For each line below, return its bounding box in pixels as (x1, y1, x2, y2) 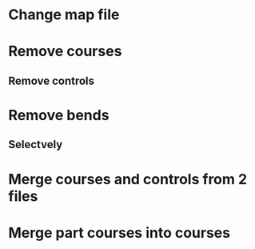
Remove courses (8, 42, 122, 61)
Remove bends (8, 106, 110, 124)
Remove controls (8, 74, 94, 87)
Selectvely (8, 138, 63, 151)
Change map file (8, 6, 120, 24)
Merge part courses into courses (8, 223, 230, 242)
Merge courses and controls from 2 (8, 170, 248, 188)
